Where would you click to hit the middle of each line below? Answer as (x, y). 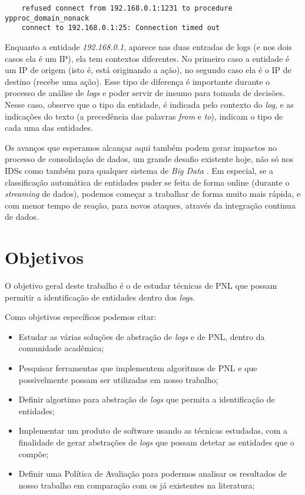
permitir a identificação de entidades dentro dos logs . (100, 297)
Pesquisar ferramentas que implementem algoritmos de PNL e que (138, 367)
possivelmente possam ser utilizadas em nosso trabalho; (118, 379)
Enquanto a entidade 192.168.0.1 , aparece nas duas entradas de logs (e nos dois (148, 46)
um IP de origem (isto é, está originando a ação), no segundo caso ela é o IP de (148, 70)
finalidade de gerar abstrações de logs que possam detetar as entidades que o (156, 442)
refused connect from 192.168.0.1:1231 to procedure (127, 8)
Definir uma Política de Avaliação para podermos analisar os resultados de (152, 473)
